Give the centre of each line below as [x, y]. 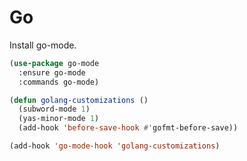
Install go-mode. [43, 45]
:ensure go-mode [52, 72]
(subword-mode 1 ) [54, 109]
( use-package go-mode [54, 63]
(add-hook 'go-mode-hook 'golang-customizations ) [115, 146]
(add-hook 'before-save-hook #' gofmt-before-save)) [128, 128]
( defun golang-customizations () [79, 100]
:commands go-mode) [59, 82]
